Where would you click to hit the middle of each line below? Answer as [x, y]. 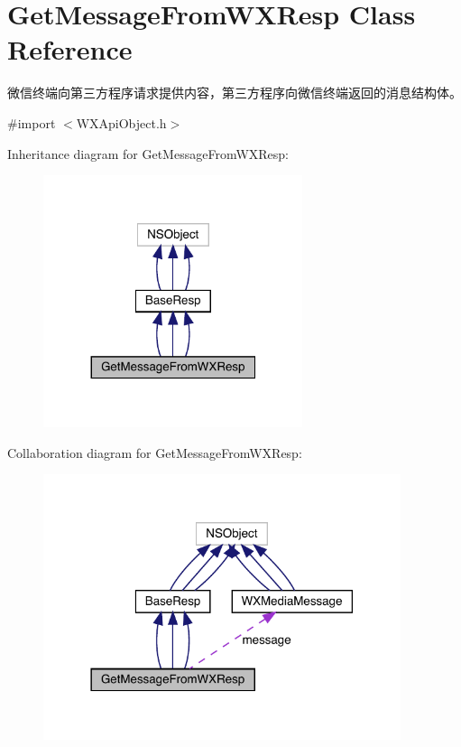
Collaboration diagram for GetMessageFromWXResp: [155, 452]
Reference [70, 49]
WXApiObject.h [121, 122]
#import [32, 122]
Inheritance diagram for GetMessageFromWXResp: [148, 153]
